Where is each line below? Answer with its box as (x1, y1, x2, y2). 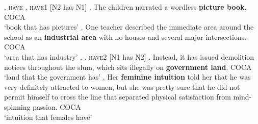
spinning (4, 101, 31, 112)
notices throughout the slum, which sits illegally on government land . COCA (4, 61, 252, 72)
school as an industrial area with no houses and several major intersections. (4, 31, 247, 42)
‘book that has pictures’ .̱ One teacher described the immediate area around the (4, 21, 254, 32)
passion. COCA (33, 101, 81, 112)
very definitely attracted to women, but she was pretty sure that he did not (4, 81, 240, 92)
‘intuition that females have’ (4, 111, 92, 122)
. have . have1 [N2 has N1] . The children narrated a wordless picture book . (4, 2, 247, 12)
